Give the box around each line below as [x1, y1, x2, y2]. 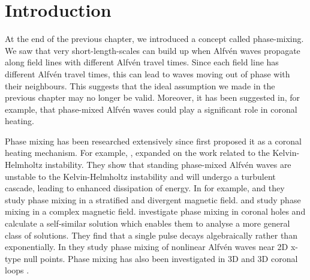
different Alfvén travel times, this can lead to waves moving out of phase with [5, 67, 290, 80]
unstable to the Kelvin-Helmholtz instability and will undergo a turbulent [5, 170, 276, 182]
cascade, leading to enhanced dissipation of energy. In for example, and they [5, 182, 285, 194]
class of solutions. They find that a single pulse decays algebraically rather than [5, 228, 297, 241]
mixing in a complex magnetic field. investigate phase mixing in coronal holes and [5, 205, 306, 218]
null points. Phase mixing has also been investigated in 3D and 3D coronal [23, 252, 298, 264]
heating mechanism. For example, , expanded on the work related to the [5, 146, 270, 159]
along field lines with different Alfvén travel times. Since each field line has [5, 56, 279, 68]
